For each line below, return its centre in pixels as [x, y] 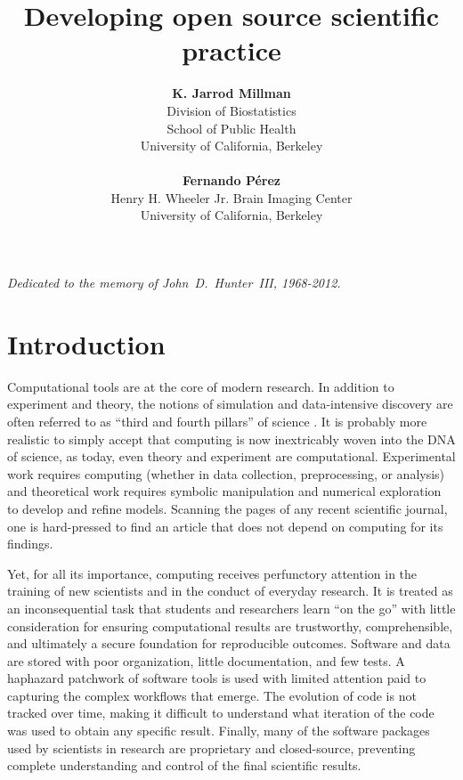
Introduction [86, 343]
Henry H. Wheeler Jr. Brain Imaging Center [231, 197]
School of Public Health [231, 128]
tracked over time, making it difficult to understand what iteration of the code [221, 713]
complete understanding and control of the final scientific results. [184, 765]
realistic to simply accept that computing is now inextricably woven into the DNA [231, 439]
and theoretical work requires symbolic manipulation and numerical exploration [224, 491]
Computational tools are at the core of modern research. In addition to [201, 386]
